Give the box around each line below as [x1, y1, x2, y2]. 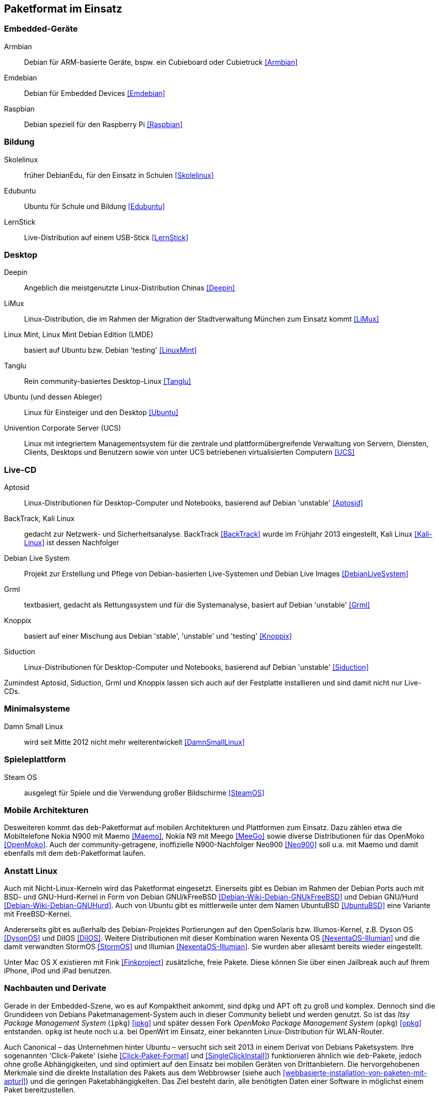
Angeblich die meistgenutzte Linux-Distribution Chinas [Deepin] [24, 283, 235, 292]
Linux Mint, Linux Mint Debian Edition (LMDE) [4, 330, 154, 339]
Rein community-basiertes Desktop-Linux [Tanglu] [24, 377, 191, 386]
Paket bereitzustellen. [4, 1085, 76, 1094]
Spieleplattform [4, 754, 66, 765]
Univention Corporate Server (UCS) [4, 424, 121, 433]
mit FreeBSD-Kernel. [4, 910, 72, 919]
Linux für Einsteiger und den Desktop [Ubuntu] [24, 408, 178, 417]
